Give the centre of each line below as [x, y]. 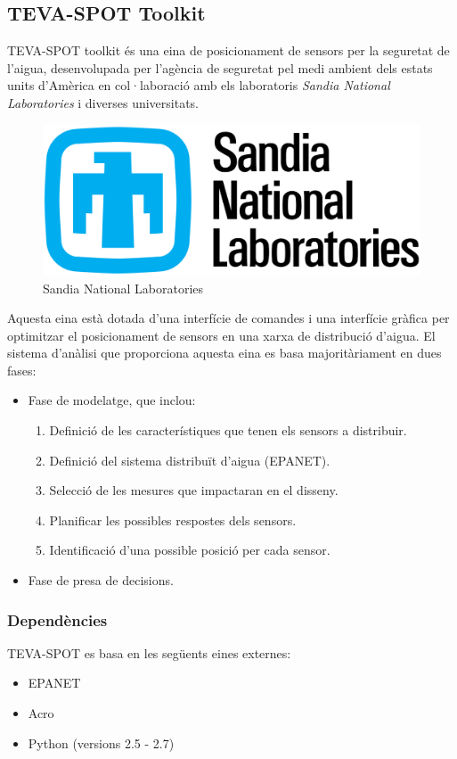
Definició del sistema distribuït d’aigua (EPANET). [190, 460]
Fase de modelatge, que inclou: [112, 400]
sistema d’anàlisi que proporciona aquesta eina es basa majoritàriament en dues [224, 353]
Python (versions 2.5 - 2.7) [101, 742]
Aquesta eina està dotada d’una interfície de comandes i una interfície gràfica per [228, 318]
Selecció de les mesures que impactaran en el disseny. [194, 490]
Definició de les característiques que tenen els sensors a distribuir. [228, 430]
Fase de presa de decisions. [101, 580]
